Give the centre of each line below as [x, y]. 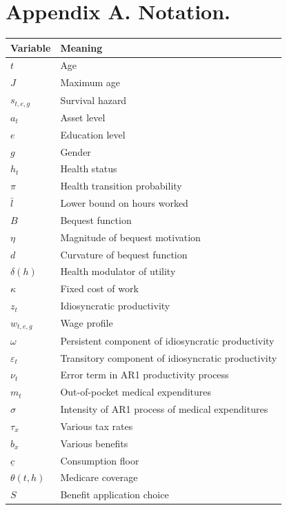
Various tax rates [97, 426]
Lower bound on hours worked [124, 203]
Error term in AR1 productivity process [145, 375]
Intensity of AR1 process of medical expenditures [164, 409]
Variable [31, 47]
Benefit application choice [115, 494]
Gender [76, 151]
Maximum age [90, 82]
